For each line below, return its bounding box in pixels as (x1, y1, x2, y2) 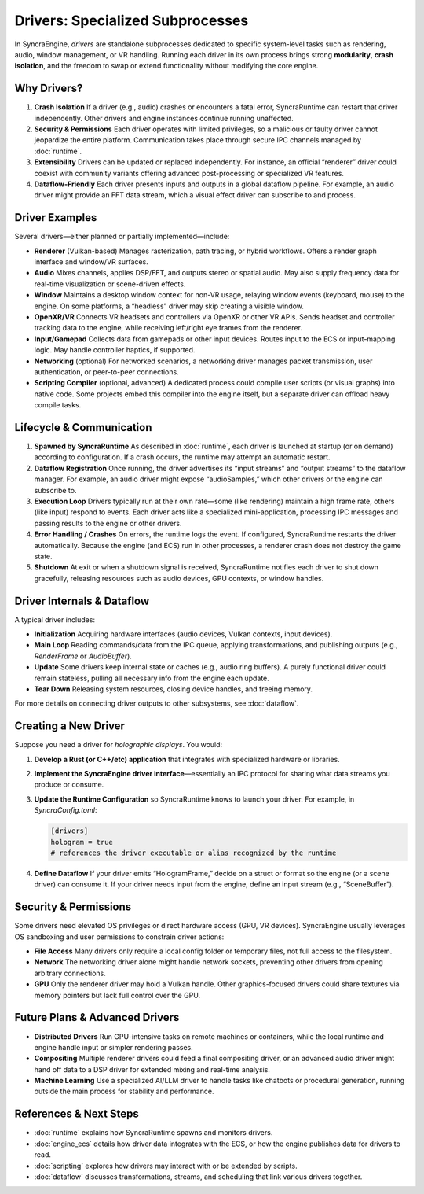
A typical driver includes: (14, 614, 96, 625)
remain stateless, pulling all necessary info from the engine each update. (34, 673, 270, 683)
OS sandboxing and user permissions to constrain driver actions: (14, 932, 225, 942)
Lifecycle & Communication (14, 421, 152, 434)
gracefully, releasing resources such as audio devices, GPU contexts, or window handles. (34, 573, 324, 583)
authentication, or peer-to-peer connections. (34, 367, 180, 377)
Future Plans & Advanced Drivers (14, 1011, 180, 1024)
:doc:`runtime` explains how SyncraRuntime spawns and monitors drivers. (34, 1128, 273, 1137)
